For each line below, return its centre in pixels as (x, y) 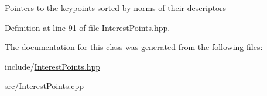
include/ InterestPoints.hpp (52, 66)
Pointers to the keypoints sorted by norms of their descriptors (116, 8)
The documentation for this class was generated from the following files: (134, 47)
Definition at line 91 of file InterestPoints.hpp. (88, 27)
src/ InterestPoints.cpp (44, 86)
